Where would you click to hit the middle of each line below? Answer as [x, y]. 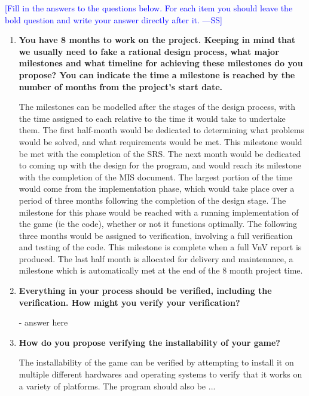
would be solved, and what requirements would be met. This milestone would [160, 141]
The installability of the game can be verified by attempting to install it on [156, 362]
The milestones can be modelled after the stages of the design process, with [157, 107]
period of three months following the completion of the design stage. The [152, 200]
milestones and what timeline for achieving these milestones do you [161, 63]
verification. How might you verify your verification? [129, 302]
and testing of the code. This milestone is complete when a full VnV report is [160, 247]
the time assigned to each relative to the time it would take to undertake [152, 118]
